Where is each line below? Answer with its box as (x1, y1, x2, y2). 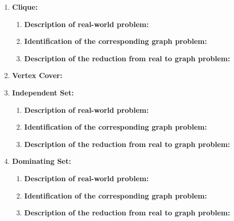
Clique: (12, 2, 38, 12)
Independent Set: (12, 87, 74, 97)
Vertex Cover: (12, 70, 62, 81)
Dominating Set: (12, 156, 71, 166)
